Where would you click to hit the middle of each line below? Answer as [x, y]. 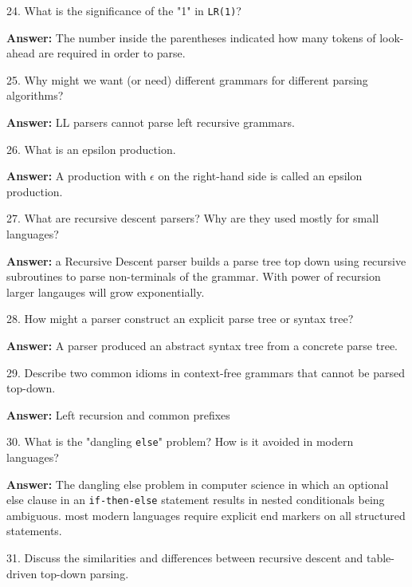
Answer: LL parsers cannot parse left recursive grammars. [151, 122]
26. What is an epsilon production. [91, 149]
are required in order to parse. [112, 53]
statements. [34, 531]
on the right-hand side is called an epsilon [260, 176]
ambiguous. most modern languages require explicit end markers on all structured [206, 515]
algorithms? [35, 95]
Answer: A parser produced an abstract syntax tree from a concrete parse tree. [202, 345]
